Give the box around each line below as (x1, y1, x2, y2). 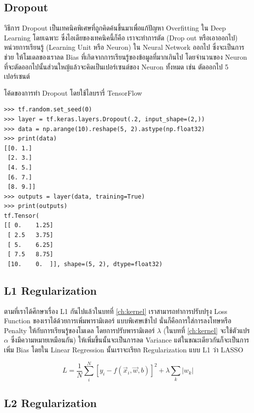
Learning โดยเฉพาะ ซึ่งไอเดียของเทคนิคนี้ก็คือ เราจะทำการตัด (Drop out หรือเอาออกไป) (4, 32, 238, 42)
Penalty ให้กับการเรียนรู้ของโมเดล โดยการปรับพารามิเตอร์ (4, 325, 155, 335)
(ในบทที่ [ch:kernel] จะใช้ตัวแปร (163, 325, 250, 335)
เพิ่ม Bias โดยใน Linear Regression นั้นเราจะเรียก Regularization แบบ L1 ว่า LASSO (4, 344, 244, 355)
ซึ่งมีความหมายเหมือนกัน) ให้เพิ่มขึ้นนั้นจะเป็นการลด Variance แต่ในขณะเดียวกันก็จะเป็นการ (10, 335, 249, 345)
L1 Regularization (4, 282, 97, 298)
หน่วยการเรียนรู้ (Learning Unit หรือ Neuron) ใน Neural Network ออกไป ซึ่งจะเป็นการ (4, 42, 245, 52)
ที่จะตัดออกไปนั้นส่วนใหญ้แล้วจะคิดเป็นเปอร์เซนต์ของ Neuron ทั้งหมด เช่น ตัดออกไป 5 (4, 61, 228, 71)
